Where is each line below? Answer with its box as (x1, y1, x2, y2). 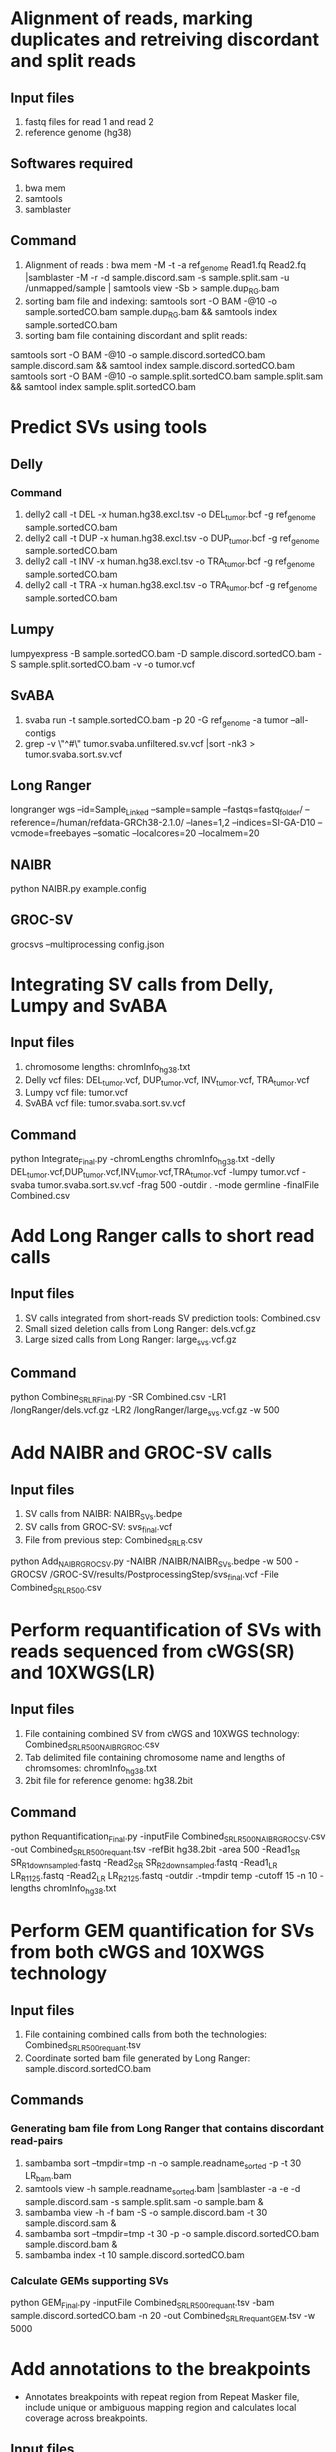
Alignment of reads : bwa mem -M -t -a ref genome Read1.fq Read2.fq (24, 258, 307, 273)
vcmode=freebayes (10, 827, 92, 839)
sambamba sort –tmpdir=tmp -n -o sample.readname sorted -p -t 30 (24, 2157, 302, 2171)
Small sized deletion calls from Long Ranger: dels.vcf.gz (24, 1322, 257, 1334)
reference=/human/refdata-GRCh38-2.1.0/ (10, 817, 185, 829)
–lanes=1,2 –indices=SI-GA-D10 (186, 817, 316, 829)
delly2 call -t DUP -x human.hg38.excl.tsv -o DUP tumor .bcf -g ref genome (24, 532, 320, 546)
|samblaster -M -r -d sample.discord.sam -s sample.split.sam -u (24, 272, 290, 284)
